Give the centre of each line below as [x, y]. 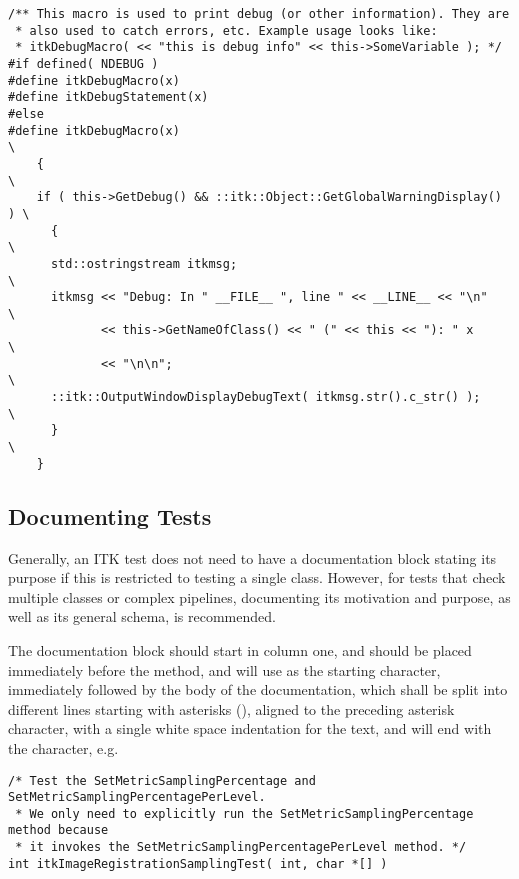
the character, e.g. [63, 747]
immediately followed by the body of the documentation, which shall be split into [258, 689]
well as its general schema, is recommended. [142, 616]
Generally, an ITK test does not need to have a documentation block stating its [252, 557]
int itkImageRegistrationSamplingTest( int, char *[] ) [198, 863]
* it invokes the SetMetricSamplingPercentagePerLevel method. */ [241, 847]
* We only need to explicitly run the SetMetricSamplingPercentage [244, 813]
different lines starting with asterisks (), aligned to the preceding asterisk [231, 708]
